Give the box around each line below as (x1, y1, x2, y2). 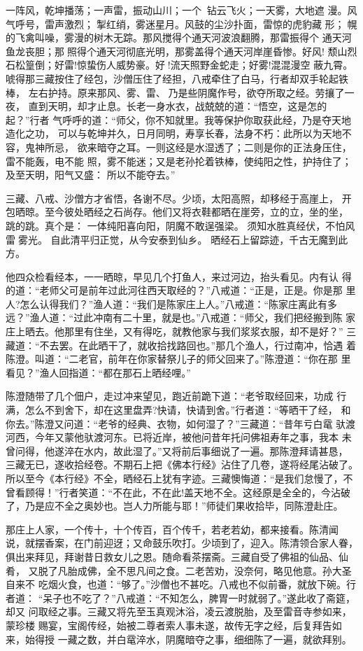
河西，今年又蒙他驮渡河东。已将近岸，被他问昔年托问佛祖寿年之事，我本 (6, 430, 339, 444)
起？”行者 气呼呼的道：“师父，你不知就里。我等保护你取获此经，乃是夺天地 (6, 112, 351, 127)
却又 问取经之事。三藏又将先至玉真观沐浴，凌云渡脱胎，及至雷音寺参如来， (6, 604, 352, 619)
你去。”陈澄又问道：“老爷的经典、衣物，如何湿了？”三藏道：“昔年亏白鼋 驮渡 (6, 416, 356, 430)
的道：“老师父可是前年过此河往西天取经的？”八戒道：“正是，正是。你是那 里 (6, 283, 356, 297)
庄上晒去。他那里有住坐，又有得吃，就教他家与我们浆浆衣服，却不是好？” (6, 324, 343, 339)
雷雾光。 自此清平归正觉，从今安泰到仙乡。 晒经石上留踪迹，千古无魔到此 (6, 232, 348, 246)
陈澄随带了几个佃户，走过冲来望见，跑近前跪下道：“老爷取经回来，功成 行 (6, 388, 347, 403)
